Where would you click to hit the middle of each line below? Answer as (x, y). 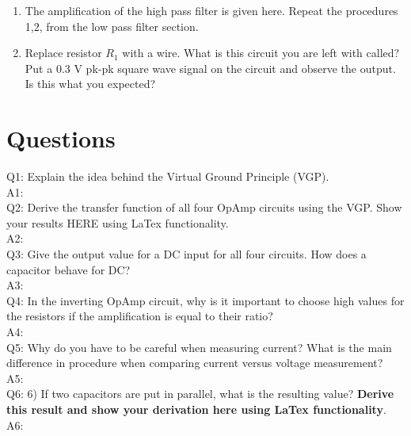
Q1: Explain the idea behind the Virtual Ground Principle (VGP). (168, 176)
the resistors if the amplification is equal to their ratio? (140, 316)
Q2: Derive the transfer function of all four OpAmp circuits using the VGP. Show (204, 207)
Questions (61, 138)
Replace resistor (63, 53)
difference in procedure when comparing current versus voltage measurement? (195, 363)
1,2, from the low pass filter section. (112, 26)
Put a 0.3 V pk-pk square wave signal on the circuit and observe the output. (210, 68)
